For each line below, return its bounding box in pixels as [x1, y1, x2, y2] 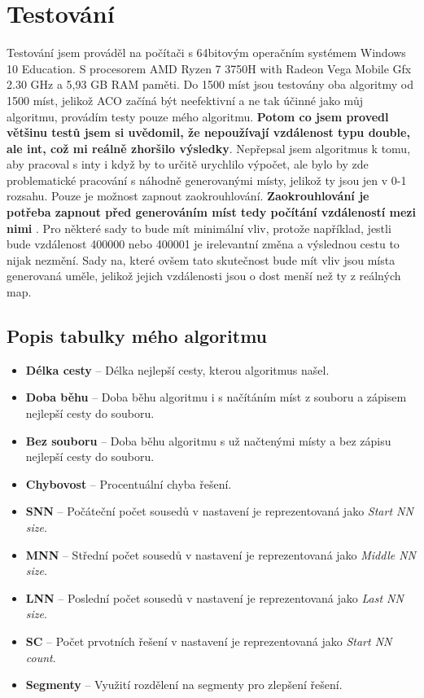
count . [25, 648, 56, 665]
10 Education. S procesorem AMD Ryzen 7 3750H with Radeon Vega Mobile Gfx [7, 59, 412, 77]
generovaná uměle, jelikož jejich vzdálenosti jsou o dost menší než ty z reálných [7, 267, 401, 284]
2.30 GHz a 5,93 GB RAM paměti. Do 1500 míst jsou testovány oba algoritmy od [7, 76, 413, 93]
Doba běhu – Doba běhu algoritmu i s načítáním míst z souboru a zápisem [25, 389, 407, 406]
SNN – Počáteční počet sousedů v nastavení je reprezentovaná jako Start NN [25, 503, 413, 520]
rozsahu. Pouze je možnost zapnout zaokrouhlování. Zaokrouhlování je [7, 187, 369, 204]
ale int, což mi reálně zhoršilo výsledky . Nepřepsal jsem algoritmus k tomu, [7, 139, 411, 156]
